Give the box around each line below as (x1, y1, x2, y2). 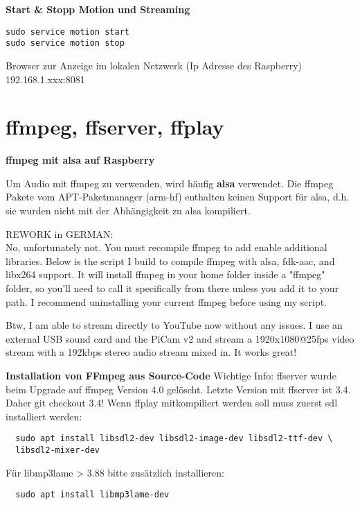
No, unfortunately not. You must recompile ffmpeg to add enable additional (6, 240, 327, 255)
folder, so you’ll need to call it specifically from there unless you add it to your (6, 280, 339, 295)
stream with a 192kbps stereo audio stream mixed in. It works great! (6, 345, 297, 359)
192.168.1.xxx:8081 (6, 71, 85, 86)
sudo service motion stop (6, 38, 125, 49)
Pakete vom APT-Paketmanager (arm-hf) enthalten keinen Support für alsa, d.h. (6, 189, 350, 204)
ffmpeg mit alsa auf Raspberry (6, 153, 155, 167)
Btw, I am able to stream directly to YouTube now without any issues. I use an (6, 318, 343, 332)
